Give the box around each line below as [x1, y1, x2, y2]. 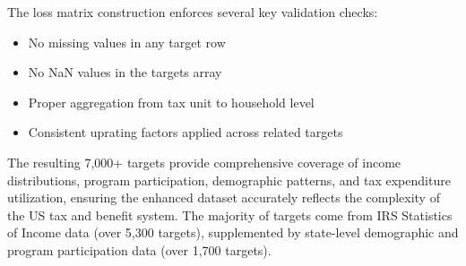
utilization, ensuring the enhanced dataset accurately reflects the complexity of [7, 188, 440, 207]
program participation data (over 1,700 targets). [7, 240, 272, 259]
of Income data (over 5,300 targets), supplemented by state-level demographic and [7, 223, 459, 242]
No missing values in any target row [28, 32, 226, 51]
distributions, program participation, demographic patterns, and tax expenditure [7, 170, 451, 189]
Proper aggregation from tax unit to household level [28, 92, 315, 111]
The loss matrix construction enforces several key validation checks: [7, 3, 378, 21]
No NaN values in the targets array [28, 63, 222, 82]
